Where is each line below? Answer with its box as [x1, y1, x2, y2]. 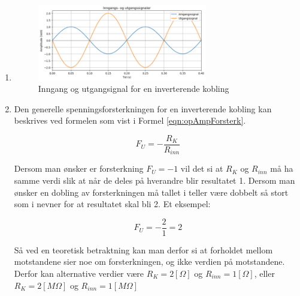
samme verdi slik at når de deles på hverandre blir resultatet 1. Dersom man [14, 174, 295, 186]
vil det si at [180, 162, 223, 175]
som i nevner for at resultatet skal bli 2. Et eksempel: [14, 198, 211, 210]
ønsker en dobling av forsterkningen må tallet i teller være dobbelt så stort [14, 186, 289, 198]
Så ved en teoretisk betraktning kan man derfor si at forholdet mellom [14, 243, 273, 256]
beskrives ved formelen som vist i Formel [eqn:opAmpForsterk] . [14, 114, 246, 127]
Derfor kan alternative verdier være [14, 267, 144, 280]
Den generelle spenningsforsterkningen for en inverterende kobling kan [14, 102, 272, 115]
